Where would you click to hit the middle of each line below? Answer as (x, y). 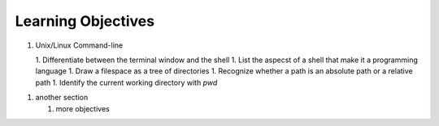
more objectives (83, 108)
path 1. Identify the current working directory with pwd (126, 82)
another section (62, 98)
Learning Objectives (85, 21)
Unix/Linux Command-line (79, 45)
